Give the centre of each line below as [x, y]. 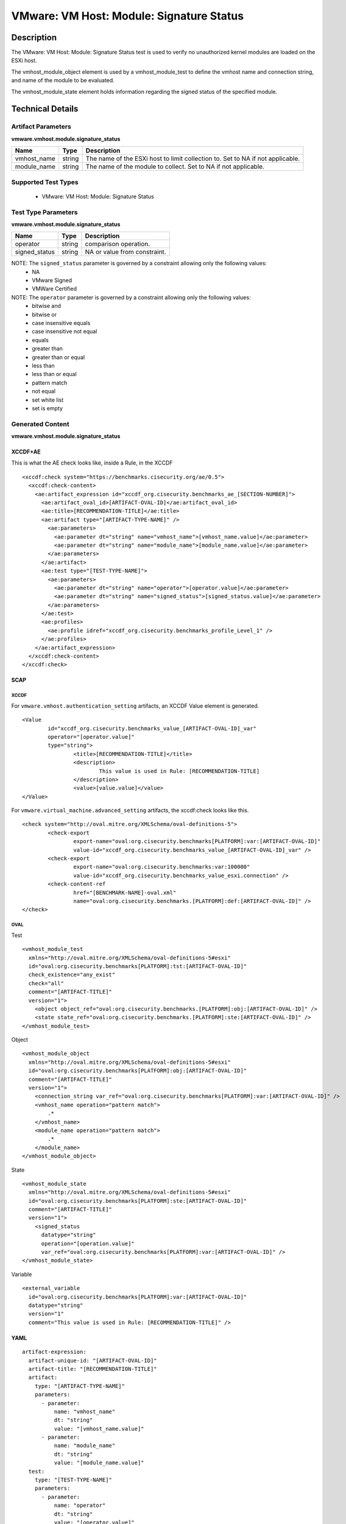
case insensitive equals [61, 323]
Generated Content [40, 424]
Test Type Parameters [44, 212]
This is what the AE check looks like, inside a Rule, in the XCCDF [92, 463]
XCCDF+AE [26, 452]
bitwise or [44, 315]
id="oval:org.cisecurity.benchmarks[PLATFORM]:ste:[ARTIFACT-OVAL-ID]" [138, 1201]
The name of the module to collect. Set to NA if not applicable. [175, 166]
